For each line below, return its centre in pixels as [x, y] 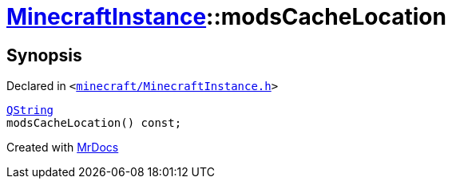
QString [30, 110]
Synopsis [44, 55]
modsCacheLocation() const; [94, 123]
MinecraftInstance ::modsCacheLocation [226, 17]
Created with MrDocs [63, 148]
